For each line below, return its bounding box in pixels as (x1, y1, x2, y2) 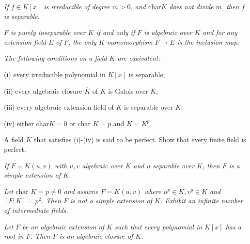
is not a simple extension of (70, 195, 152, 206)
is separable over (124, 102, 173, 112)
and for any (203, 27, 237, 37)
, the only (68, 36, 96, 47)
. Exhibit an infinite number (160, 195, 243, 206)
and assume (63, 186, 98, 196)
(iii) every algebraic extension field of (4, 102, 114, 112)
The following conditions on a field (4, 53, 107, 63)
